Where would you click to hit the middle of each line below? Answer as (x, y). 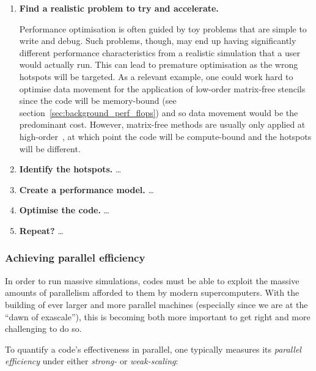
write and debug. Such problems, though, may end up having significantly (158, 41)
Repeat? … (41, 230)
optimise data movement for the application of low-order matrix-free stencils (162, 88)
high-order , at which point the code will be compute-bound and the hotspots (165, 136)
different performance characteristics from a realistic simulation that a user (160, 52)
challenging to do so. (43, 329)
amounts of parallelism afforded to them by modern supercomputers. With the (152, 292)
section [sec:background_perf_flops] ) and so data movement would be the (159, 112)
